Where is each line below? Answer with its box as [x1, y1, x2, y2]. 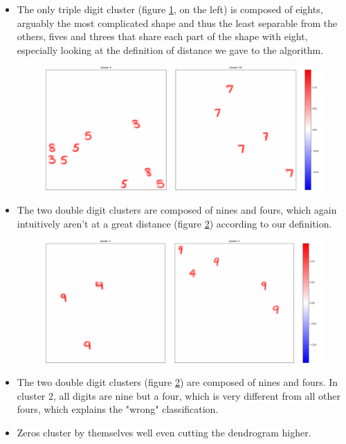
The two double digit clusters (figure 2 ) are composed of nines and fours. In [17, 375, 338, 389]
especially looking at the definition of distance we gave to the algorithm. [17, 42, 324, 57]
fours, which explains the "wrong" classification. [17, 402, 219, 416]
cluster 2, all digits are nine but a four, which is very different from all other [17, 388, 340, 403]
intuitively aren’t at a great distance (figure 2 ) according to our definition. [17, 216, 332, 230]
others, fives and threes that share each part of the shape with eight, [17, 29, 308, 44]
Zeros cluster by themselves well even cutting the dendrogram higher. [17, 425, 311, 439]
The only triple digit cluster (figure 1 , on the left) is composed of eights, [17, 2, 323, 16]
